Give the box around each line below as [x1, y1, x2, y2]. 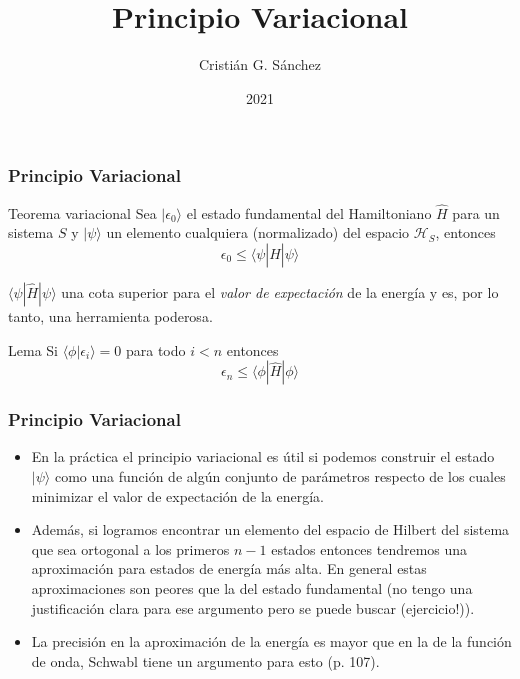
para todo [125, 339, 186, 360]
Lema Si [8, 339, 58, 360]
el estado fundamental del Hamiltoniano [186, 202, 432, 223]
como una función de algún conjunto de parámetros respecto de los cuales [54, 466, 506, 487]
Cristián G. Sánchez [199, 54, 321, 75]
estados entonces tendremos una [271, 538, 468, 559]
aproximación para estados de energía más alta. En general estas [31, 558, 427, 579]
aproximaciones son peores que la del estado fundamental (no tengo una [31, 577, 473, 598]
